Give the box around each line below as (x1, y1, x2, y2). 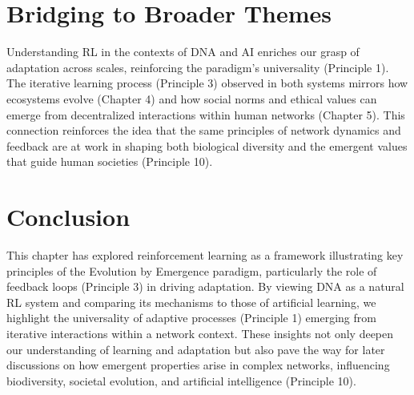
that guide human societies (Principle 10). (6, 153, 213, 170)
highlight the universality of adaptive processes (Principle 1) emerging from (6, 309, 376, 326)
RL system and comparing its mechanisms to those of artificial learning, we (6, 293, 376, 310)
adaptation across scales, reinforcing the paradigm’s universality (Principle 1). (6, 58, 389, 75)
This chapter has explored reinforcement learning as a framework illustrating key (6, 247, 404, 263)
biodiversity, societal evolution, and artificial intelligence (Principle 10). (6, 372, 356, 389)
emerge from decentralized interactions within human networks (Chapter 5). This (6, 106, 405, 123)
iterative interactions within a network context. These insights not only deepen (6, 324, 394, 341)
